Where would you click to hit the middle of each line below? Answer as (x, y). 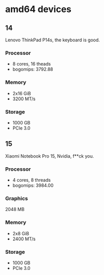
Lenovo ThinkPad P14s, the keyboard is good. (53, 40)
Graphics (17, 198)
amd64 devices (38, 9)
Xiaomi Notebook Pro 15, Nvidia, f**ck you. (50, 156)
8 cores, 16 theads (32, 64)
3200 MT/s (24, 99)
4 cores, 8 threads (32, 180)
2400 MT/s (24, 239)
